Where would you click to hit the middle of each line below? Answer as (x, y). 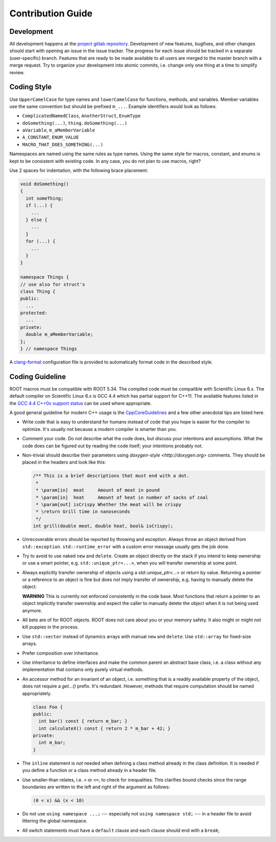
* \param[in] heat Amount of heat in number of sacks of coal (122, 497)
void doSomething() (44, 184)
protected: (34, 313)
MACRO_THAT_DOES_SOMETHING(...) (63, 144)
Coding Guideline (38, 376)
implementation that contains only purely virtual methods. (83, 670)
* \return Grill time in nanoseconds (83, 512)
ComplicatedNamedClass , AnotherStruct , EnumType (81, 116)
